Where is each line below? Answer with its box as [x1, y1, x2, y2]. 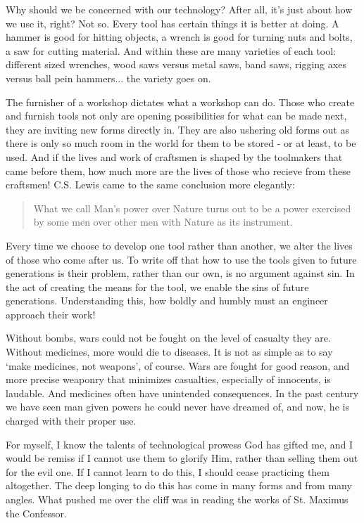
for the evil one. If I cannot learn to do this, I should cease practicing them [6, 464, 330, 479]
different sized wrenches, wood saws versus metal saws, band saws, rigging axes [6, 57, 346, 72]
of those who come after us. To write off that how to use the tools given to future [6, 252, 357, 266]
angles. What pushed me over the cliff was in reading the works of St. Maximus [6, 492, 349, 506]
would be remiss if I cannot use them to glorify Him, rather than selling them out [6, 451, 358, 465]
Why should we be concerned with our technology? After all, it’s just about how [6, 2, 353, 16]
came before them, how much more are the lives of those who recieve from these [6, 163, 351, 178]
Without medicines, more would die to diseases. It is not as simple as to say [6, 344, 333, 359]
